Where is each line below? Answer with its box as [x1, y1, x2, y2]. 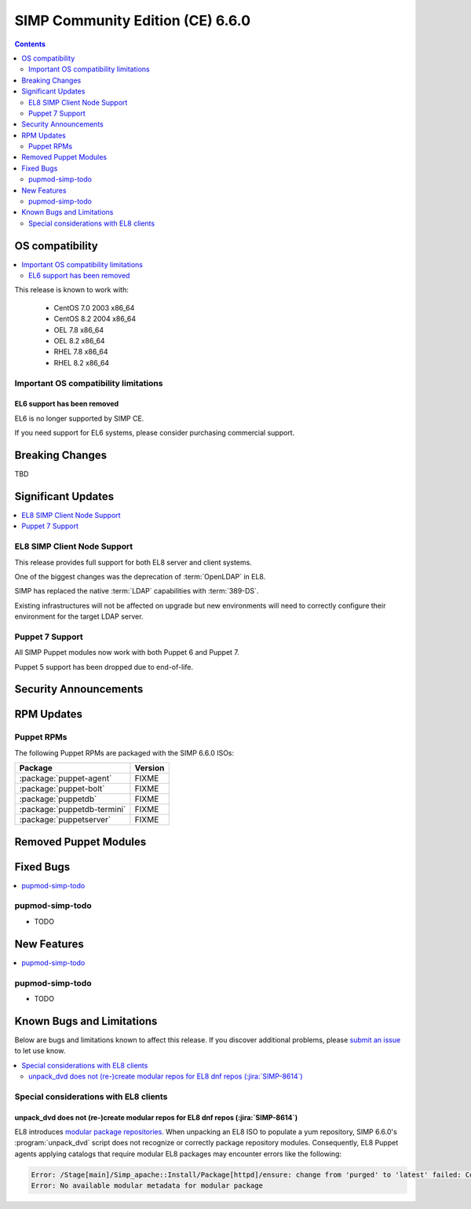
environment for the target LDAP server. [14, 612, 144, 621]
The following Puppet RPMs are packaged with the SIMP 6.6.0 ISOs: [14, 748, 235, 758]
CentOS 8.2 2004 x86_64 [53, 314, 137, 324]
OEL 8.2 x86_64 [53, 336, 105, 346]
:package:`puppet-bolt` [19, 783, 105, 794]
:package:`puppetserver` [19, 814, 111, 825]
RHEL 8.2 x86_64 [53, 358, 110, 367]
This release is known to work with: [14, 285, 129, 295]
